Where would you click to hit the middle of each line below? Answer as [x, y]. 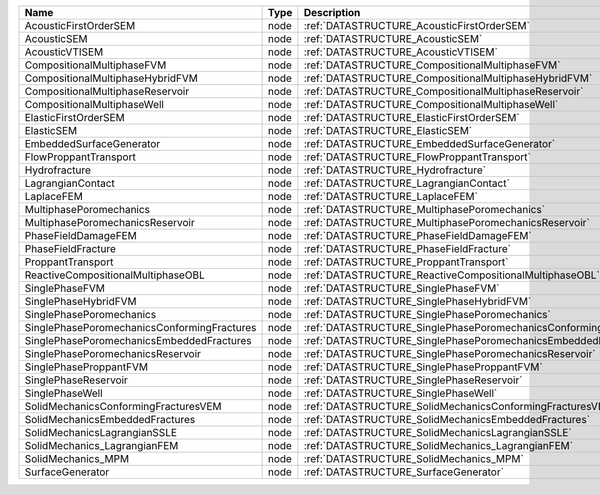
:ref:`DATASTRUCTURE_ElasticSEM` [388, 130]
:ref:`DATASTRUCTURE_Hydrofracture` [395, 170]
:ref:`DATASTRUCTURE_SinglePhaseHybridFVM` [417, 301]
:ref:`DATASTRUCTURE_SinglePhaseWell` [400, 393]
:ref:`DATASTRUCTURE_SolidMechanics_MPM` [413, 458]
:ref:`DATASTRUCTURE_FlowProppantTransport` [417, 157]
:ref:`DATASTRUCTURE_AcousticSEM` [393, 38]
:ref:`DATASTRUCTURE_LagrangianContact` [406, 183]
